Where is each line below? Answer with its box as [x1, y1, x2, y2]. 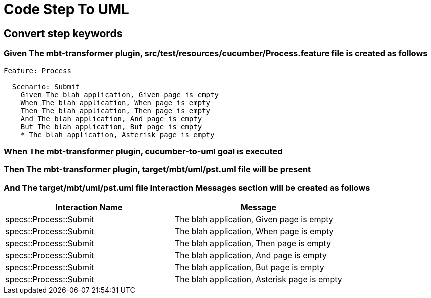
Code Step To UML [4, 1, 129, 18]
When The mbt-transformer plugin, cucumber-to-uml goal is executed [4, 146, 283, 156]
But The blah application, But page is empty [20, 122, 202, 131]
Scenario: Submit [12, 82, 80, 91]
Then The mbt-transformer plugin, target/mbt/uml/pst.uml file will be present [4, 164, 311, 175]
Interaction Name [55, 202, 123, 213]
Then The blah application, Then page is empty [20, 106, 211, 115]
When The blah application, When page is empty [20, 98, 211, 107]
